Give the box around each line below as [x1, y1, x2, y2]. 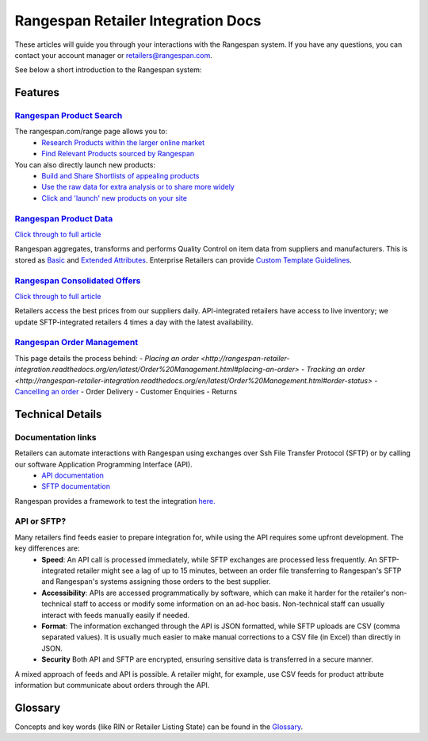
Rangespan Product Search [14, 110, 123, 121]
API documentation [41, 470, 105, 480]
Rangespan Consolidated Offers [14, 275, 141, 286]
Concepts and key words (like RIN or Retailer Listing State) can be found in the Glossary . [14, 722, 304, 731]
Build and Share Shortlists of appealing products [41, 171, 200, 181]
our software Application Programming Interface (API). [14, 459, 193, 469]
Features [14, 86, 59, 99]
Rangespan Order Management [14, 337, 139, 348]
